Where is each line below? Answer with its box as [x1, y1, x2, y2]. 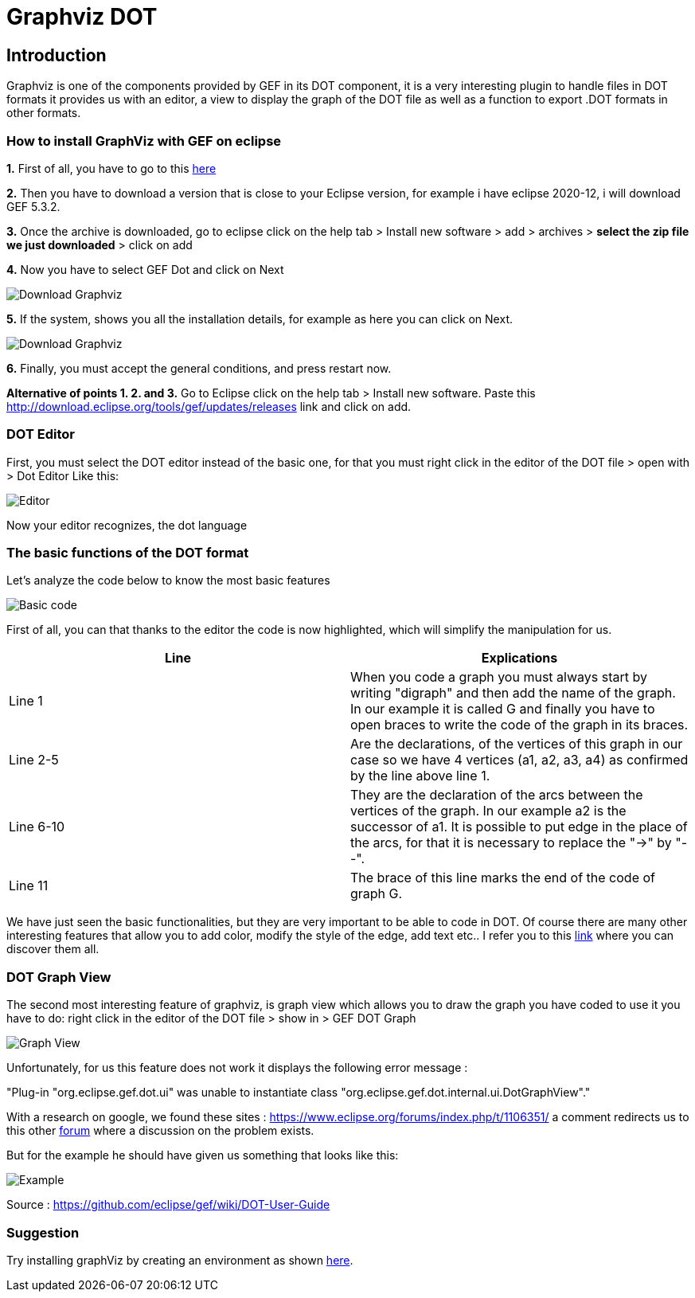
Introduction [6, 45, 107, 65]
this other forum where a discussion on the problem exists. [6, 1124, 314, 1138]
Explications [481, 650, 558, 667]
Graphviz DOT [6, 3, 158, 30]
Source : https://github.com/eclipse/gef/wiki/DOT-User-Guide [6, 1198, 330, 1212]
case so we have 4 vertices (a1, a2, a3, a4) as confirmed [350, 752, 689, 768]
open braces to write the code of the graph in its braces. [350, 717, 689, 733]
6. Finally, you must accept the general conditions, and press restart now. [6, 361, 392, 375]
